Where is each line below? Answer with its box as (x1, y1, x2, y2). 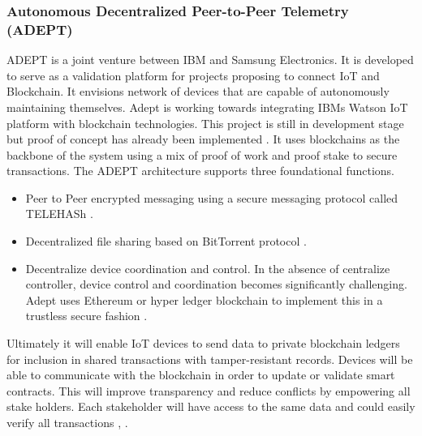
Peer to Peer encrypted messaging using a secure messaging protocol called (25, 189, 398, 206)
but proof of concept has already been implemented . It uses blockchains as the (6, 130, 400, 147)
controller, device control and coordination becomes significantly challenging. (25, 276, 407, 293)
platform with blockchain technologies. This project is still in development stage (6, 114, 404, 131)
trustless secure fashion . (25, 307, 148, 324)
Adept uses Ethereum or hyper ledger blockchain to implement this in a (25, 291, 383, 308)
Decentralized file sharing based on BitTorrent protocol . (25, 233, 307, 250)
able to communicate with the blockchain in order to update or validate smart (6, 366, 395, 383)
